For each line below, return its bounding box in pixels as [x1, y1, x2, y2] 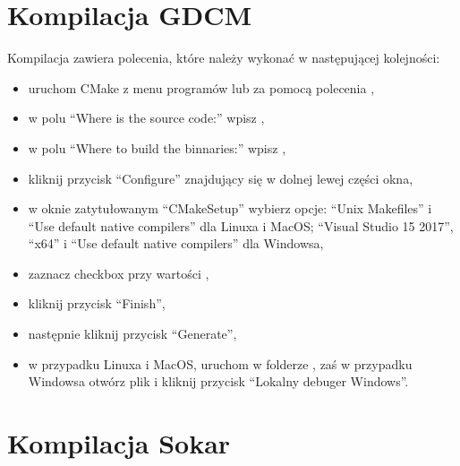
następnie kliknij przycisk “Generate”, [28, 324, 237, 343]
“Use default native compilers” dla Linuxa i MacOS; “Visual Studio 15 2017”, [28, 216, 454, 235]
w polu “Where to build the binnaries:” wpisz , [28, 138, 286, 157]
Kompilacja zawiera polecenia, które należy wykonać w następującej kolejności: [7, 48, 440, 67]
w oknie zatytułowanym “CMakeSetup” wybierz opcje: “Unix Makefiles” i [28, 199, 432, 218]
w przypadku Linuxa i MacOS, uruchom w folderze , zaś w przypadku [28, 354, 413, 373]
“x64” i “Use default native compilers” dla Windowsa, [28, 234, 324, 253]
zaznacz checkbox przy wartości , [28, 263, 209, 282]
